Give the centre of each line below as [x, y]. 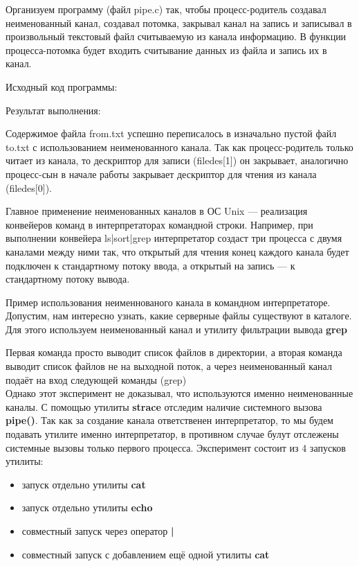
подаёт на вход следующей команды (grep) [96, 379]
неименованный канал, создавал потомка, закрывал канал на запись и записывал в [179, 23]
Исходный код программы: [62, 86]
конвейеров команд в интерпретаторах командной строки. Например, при [159, 224]
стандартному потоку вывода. [68, 279]
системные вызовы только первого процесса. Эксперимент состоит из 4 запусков [176, 447]
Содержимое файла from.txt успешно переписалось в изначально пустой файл [171, 133]
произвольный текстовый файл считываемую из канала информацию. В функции [176, 36]
